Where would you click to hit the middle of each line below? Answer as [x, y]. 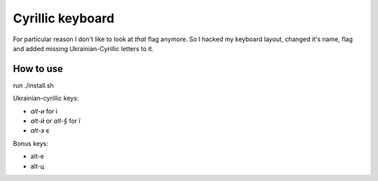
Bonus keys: [30, 143]
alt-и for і [44, 111]
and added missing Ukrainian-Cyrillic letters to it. [83, 48]
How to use [38, 69]
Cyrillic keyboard [64, 18]
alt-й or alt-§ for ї [55, 121]
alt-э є [40, 131]
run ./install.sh [33, 85]
